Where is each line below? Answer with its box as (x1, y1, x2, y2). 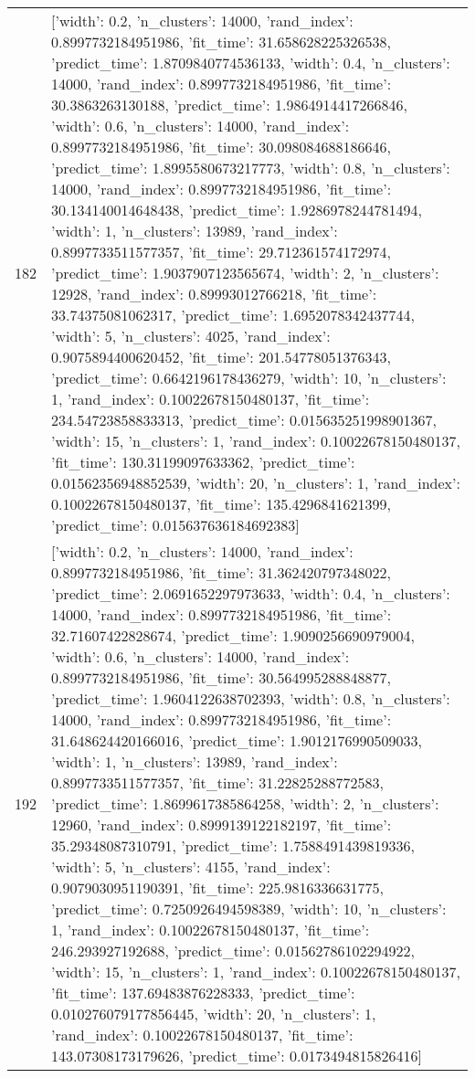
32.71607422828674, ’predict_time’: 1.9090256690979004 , (51, 625, 415, 646)
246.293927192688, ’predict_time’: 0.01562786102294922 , (51, 940, 415, 961)
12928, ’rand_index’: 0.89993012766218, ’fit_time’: (51, 283, 377, 304)
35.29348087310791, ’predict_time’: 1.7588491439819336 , (51, 835, 415, 856)
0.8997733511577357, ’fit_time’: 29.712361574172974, (51, 241, 392, 262)
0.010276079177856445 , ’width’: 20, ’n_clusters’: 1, (51, 1003, 376, 1024)
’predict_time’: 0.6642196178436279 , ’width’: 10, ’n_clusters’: (51, 367, 447, 388)
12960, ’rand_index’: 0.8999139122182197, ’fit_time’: (51, 814, 392, 835)
